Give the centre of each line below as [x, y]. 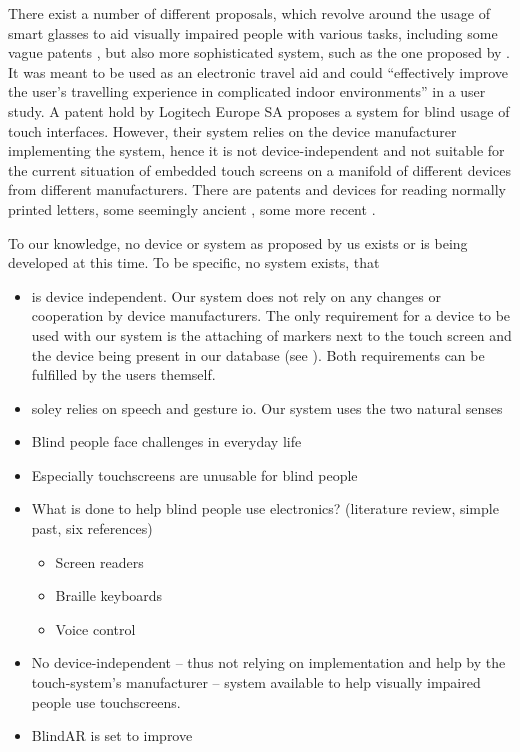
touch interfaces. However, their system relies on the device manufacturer [232, 130]
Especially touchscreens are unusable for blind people [194, 474]
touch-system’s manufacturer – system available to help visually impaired [256, 682]
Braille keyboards [109, 595]
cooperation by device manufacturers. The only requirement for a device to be [271, 315]
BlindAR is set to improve [112, 735]
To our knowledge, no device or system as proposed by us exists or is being [238, 242]
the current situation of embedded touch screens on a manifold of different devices [259, 169]
